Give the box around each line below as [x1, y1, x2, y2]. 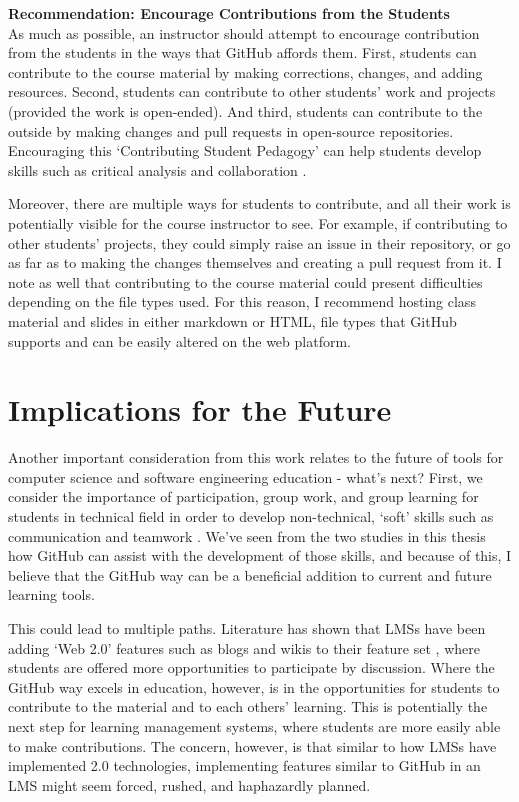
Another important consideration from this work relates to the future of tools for [8, 447, 504, 468]
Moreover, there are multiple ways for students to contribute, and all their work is [8, 193, 511, 214]
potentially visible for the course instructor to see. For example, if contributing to [8, 212, 508, 233]
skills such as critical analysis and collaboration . [8, 159, 307, 180]
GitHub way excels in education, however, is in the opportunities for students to [8, 676, 500, 697]
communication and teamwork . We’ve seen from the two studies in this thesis [8, 525, 486, 546]
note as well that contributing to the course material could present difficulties [8, 271, 483, 292]
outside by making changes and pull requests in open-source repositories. [8, 120, 454, 141]
